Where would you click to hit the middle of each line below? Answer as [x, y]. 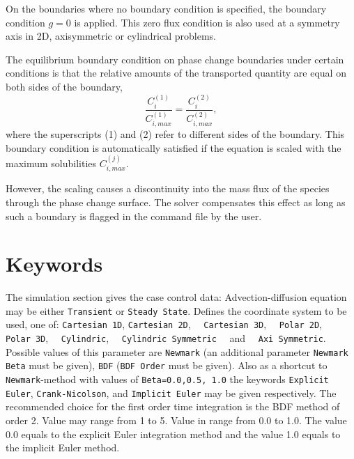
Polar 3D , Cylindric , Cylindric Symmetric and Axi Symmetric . [166, 338]
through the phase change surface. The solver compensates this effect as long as [176, 202]
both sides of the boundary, [64, 86]
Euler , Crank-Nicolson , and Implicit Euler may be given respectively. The [171, 392]
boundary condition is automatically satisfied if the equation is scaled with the [174, 147]
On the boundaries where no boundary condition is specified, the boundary [166, 8]
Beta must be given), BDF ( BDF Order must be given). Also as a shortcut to [167, 365]
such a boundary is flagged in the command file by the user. [134, 216]
